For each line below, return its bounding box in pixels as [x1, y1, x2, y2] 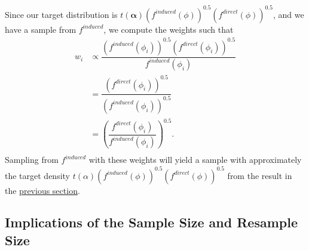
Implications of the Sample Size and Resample [5, 213, 298, 232]
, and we [273, 8, 304, 20]
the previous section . [5, 184, 80, 196]
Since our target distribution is [5, 8, 118, 20]
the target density [5, 169, 71, 181]
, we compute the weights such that [103, 23, 234, 35]
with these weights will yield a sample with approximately [88, 153, 302, 166]
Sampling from [5, 153, 59, 166]
